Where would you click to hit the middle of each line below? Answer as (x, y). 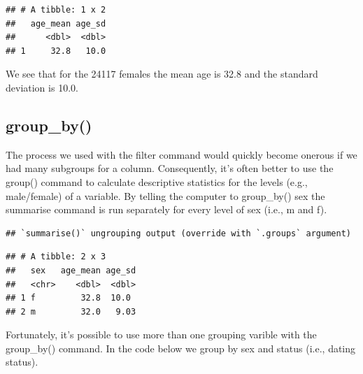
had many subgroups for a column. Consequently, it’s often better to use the (170, 168)
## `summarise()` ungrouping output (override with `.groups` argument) (178, 233)
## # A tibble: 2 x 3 (56, 257)
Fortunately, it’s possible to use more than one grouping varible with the (161, 335)
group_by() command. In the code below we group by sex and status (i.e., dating (181, 348)
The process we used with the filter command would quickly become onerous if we (181, 154)
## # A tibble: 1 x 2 (56, 10)
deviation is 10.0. (42, 87)
